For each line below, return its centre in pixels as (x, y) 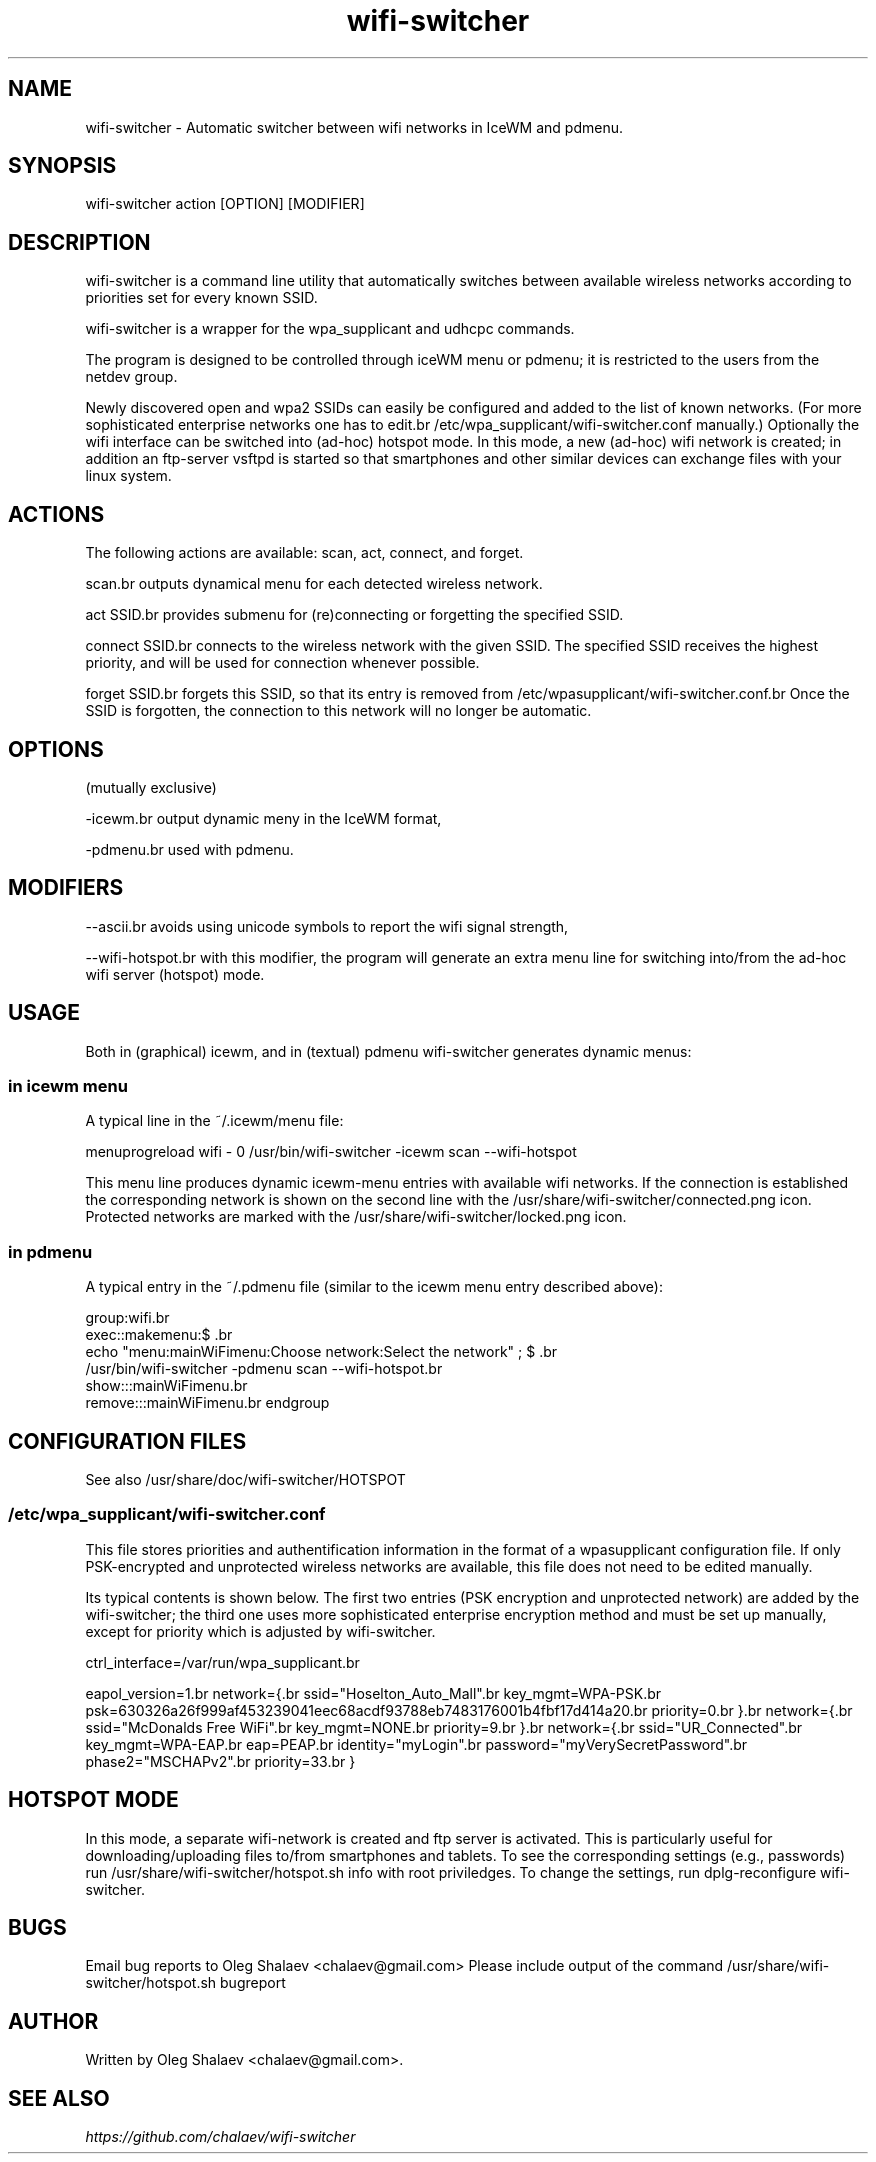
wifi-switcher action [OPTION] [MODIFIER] (225, 204)
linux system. (128, 476)
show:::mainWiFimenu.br (166, 1386)
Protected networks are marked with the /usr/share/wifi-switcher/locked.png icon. (356, 1217)
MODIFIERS (66, 888)
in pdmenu (50, 1251)
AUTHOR (53, 2021)
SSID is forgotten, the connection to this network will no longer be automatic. (338, 711)
